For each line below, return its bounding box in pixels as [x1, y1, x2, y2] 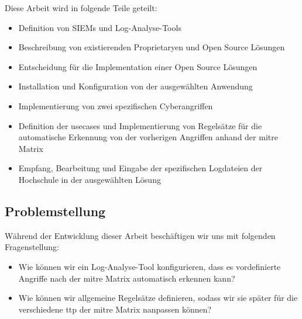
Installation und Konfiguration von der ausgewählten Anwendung [18, 80, 253, 92]
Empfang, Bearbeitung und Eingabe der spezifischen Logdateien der [18, 162, 263, 174]
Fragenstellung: [5, 241, 59, 253]
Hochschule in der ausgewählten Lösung [18, 173, 161, 185]
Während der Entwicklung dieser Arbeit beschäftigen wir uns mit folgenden [5, 229, 276, 241]
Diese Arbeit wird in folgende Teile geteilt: [5, 2, 157, 13]
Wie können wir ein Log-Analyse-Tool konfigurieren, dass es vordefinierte [18, 260, 281, 272]
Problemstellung [5, 202, 106, 220]
